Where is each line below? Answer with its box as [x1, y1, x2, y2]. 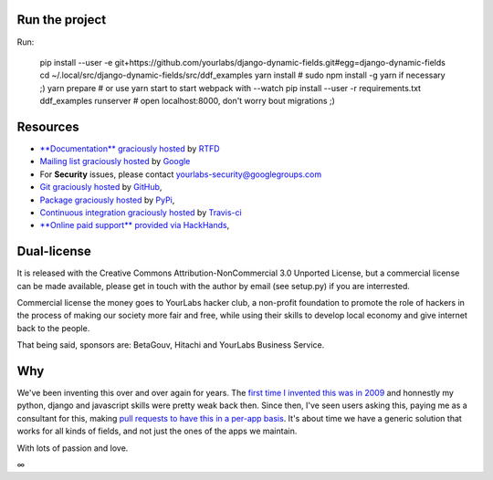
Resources [16, 119, 79, 134]
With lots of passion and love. [16, 443, 129, 454]
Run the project [16, 12, 107, 27]
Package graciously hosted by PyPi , [39, 194, 175, 205]
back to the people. [16, 322, 90, 333]
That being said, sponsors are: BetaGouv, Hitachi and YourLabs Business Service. [16, 339, 325, 350]
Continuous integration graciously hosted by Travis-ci [39, 206, 242, 218]
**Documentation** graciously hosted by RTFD [39, 142, 220, 154]
